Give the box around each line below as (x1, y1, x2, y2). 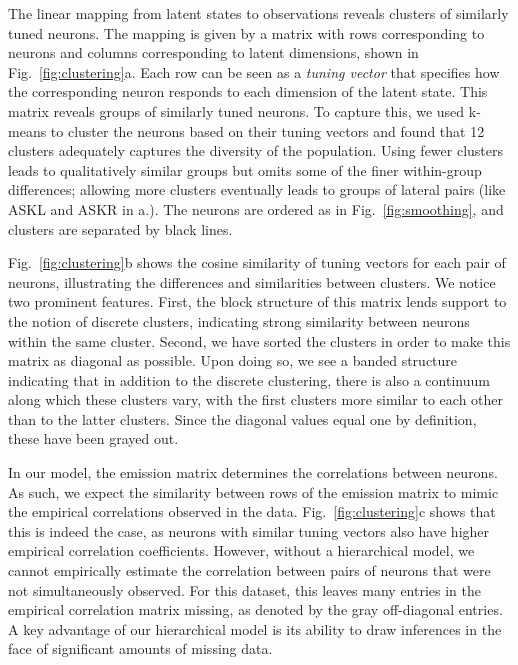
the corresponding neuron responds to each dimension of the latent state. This (8, 81, 488, 102)
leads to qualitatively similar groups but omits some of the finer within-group (8, 159, 482, 180)
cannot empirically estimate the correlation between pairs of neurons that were (8, 560, 491, 581)
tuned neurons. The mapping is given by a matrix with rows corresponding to (8, 22, 485, 43)
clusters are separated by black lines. (8, 218, 233, 239)
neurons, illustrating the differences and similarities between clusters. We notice (8, 271, 496, 292)
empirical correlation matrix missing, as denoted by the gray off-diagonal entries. (8, 599, 503, 620)
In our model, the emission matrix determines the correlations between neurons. (8, 462, 498, 483)
